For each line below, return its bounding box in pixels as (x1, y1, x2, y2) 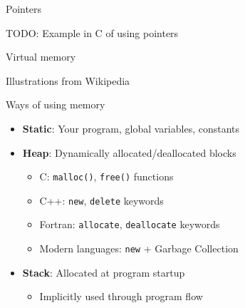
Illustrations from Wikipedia (6, 73, 130, 88)
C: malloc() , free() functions (39, 169, 174, 184)
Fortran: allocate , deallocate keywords (39, 217, 220, 232)
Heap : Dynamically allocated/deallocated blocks (22, 145, 236, 160)
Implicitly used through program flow (39, 289, 203, 304)
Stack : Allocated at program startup (22, 265, 185, 279)
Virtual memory (6, 49, 76, 64)
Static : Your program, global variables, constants (22, 120, 240, 135)
